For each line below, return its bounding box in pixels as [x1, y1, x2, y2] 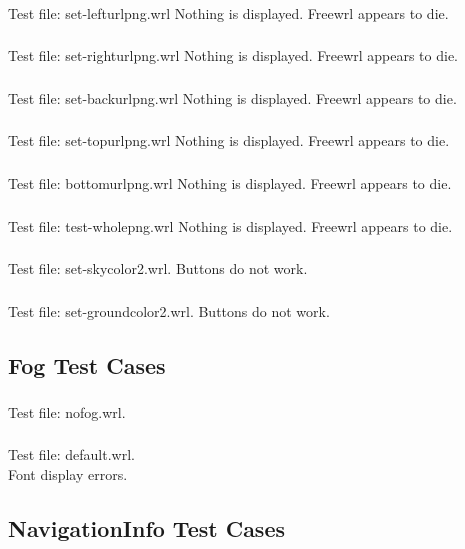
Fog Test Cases [8, 349, 166, 380]
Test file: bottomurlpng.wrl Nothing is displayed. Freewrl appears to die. [8, 172, 452, 193]
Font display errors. [8, 463, 128, 484]
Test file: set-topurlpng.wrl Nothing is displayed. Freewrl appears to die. [8, 130, 450, 151]
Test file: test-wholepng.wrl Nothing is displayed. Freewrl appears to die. [8, 215, 453, 236]
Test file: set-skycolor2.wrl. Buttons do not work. [8, 258, 308, 279]
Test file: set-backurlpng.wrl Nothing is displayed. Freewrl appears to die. [8, 87, 457, 108]
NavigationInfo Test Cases [8, 512, 286, 543]
